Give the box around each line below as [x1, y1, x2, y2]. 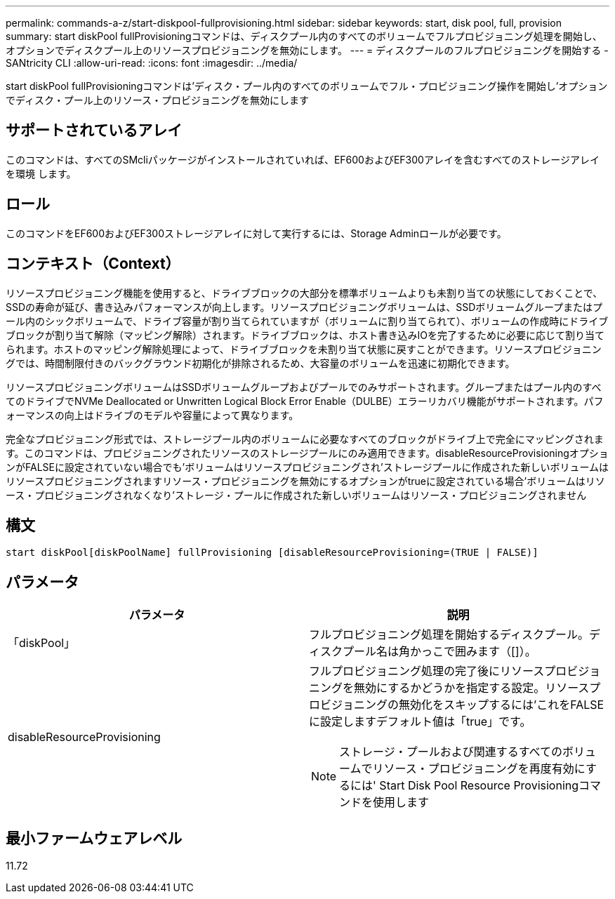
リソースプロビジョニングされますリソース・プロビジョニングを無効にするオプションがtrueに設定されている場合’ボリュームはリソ [6, 474, 605, 487]
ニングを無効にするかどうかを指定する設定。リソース [309, 681, 590, 695]
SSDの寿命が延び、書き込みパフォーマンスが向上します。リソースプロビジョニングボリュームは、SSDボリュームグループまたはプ [6, 300, 603, 313]
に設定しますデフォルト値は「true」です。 [309, 714, 531, 729]
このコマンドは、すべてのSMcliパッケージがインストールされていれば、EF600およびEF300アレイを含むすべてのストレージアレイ [6, 153, 600, 166]
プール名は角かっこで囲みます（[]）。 [343, 644, 536, 659]
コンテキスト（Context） [6, 255, 180, 273]
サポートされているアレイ [6, 121, 183, 140]
